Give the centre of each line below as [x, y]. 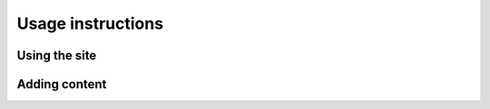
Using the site [57, 55]
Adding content [62, 84]
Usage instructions [90, 23]
